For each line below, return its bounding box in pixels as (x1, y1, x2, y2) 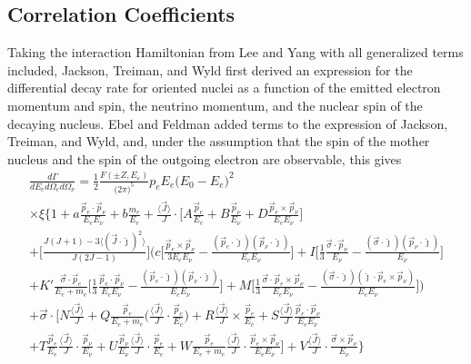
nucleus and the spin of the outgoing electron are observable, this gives (7, 149, 402, 168)
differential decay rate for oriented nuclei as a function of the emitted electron (7, 78, 441, 97)
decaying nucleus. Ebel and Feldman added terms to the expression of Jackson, (7, 113, 448, 133)
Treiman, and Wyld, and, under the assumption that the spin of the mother (7, 132, 430, 151)
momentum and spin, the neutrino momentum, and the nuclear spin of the (7, 95, 423, 114)
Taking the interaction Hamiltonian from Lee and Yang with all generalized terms (7, 43, 464, 62)
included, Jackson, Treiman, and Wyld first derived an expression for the (7, 60, 413, 79)
